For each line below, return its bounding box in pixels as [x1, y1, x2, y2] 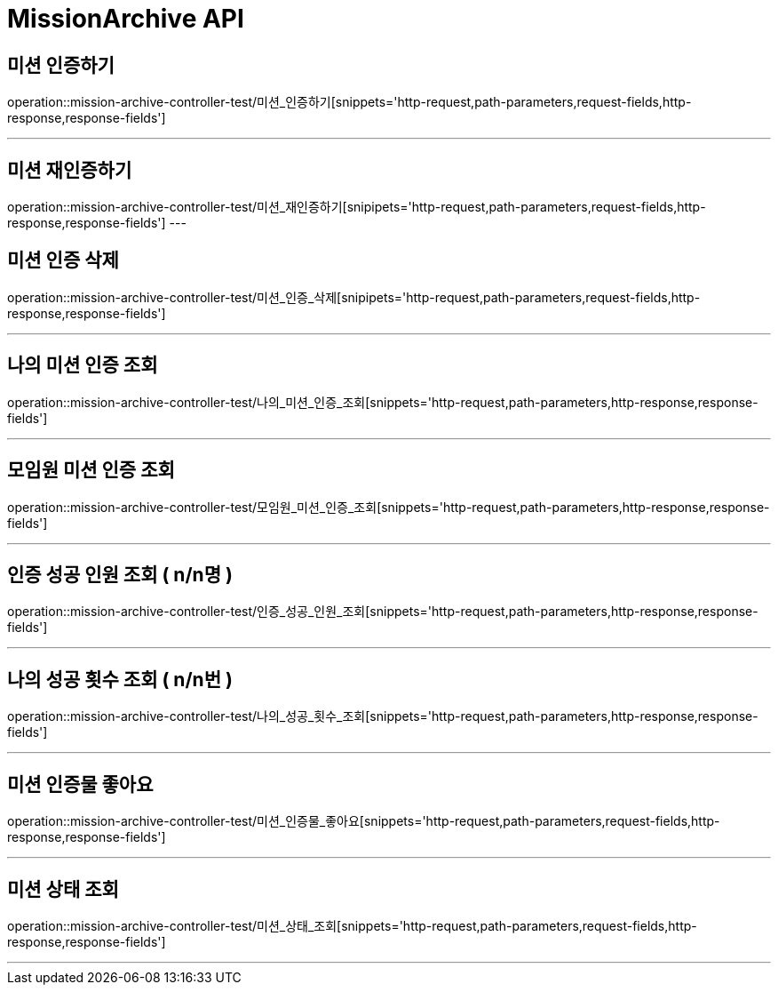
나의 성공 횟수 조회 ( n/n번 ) [7, 668, 233, 691]
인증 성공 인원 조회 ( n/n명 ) [7, 563, 233, 586]
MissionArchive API [7, 4, 244, 34]
